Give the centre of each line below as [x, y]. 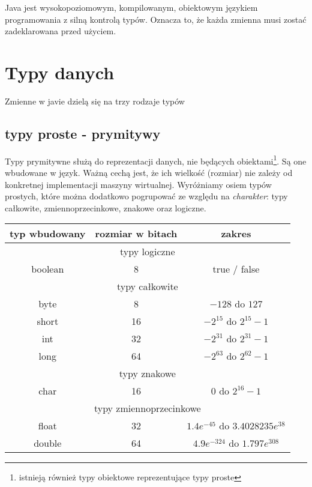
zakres [236, 234]
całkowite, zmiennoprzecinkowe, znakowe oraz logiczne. [106, 207]
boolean [48, 269]
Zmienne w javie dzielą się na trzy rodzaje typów [95, 101]
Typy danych [60, 72]
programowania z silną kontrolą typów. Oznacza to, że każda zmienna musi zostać [156, 19]
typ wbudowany [48, 234]
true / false [236, 269]
